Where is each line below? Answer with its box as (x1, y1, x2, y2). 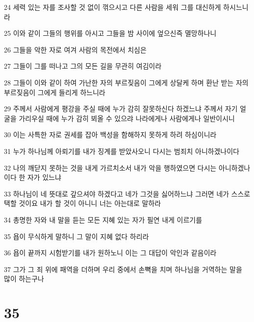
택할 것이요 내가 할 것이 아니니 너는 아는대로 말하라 (4, 198, 161, 208)
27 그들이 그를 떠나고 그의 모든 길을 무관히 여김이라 (4, 61, 162, 71)
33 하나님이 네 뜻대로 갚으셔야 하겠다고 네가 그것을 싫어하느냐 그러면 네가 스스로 (4, 188, 251, 198)
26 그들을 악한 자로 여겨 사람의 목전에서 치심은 (4, 44, 147, 54)
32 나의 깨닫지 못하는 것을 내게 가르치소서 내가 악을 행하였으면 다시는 (4, 162, 217, 173)
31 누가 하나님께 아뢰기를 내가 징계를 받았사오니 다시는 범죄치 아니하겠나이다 (4, 146, 239, 156)
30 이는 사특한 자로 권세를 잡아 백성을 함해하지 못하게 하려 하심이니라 (4, 129, 217, 140)
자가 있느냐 (27, 172, 62, 182)
